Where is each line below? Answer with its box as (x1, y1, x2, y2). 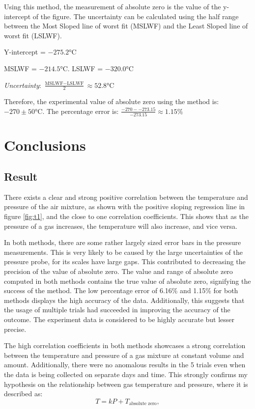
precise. (4, 324, 27, 334)
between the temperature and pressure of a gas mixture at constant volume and (4, 350, 244, 360)
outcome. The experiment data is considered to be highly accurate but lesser (4, 314, 235, 324)
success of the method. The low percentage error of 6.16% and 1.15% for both (4, 285, 238, 296)
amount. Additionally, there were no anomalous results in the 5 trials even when (4, 359, 246, 370)
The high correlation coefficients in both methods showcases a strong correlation (4, 340, 246, 351)
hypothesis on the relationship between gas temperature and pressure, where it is (4, 379, 248, 389)
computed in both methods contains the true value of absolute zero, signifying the (4, 275, 251, 286)
